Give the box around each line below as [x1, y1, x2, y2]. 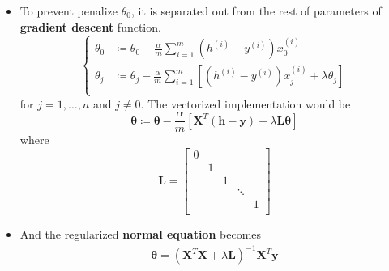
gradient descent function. [19, 18, 161, 35]
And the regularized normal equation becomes [19, 226, 262, 243]
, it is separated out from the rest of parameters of [130, 2, 382, 19]
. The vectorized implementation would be [140, 95, 351, 112]
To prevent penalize [19, 2, 118, 19]
